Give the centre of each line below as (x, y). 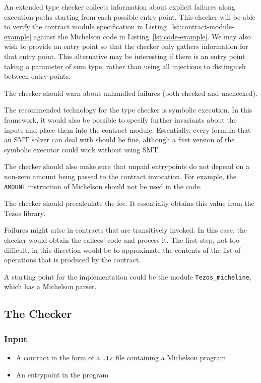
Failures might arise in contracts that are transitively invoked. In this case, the (125, 230)
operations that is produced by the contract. (73, 260)
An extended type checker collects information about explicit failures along (120, 7)
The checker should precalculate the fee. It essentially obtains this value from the (129, 203)
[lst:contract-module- (202, 26)
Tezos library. (25, 213)
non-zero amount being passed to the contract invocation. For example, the (120, 176)
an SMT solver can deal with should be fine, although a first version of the (119, 140)
